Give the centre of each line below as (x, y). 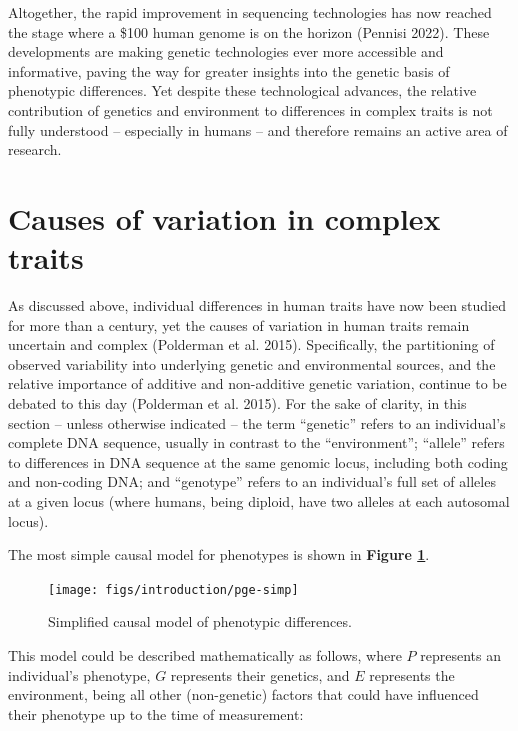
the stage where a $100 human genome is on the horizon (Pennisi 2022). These (249, 31)
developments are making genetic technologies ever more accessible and (226, 51)
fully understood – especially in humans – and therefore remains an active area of (258, 129)
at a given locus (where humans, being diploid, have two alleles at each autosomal (259, 501)
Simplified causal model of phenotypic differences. (200, 621)
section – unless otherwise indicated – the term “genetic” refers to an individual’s (257, 422)
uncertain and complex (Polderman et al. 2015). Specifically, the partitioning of (251, 344)
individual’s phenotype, (79, 674)
